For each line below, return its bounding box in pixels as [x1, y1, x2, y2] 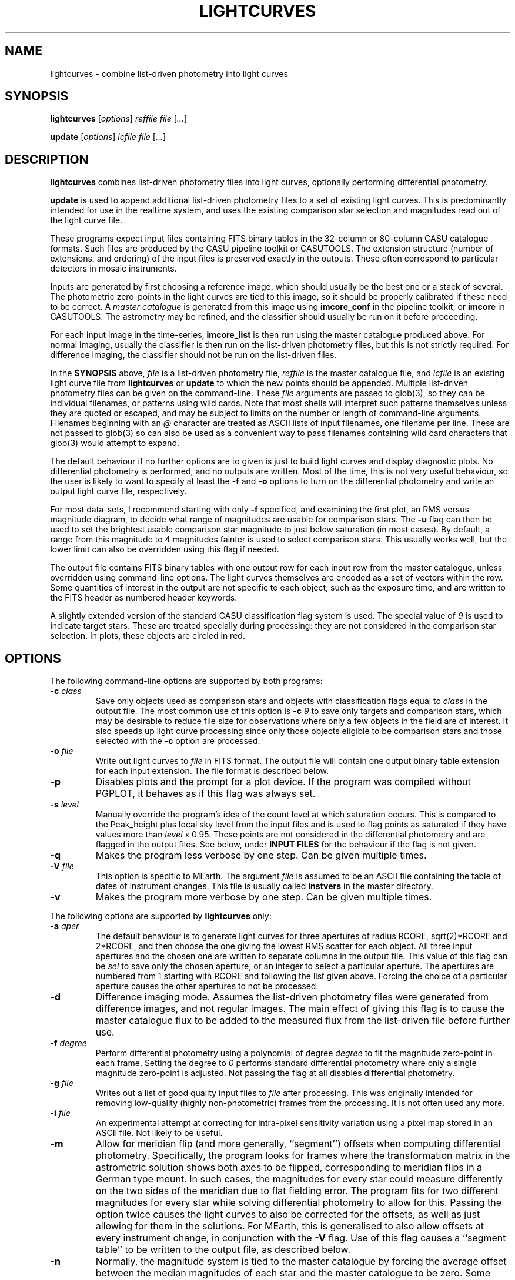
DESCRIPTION [5, 152, 89, 167]
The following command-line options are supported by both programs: [50, 676, 323, 686]
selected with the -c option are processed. [95, 736, 260, 746]
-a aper [50, 921, 79, 931]
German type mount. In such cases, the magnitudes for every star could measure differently [95, 1173, 503, 1185]
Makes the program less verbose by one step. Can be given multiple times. [95, 849, 427, 862]
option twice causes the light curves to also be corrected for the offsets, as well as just [95, 1208, 480, 1221]
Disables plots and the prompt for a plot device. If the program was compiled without [95, 776, 471, 788]
